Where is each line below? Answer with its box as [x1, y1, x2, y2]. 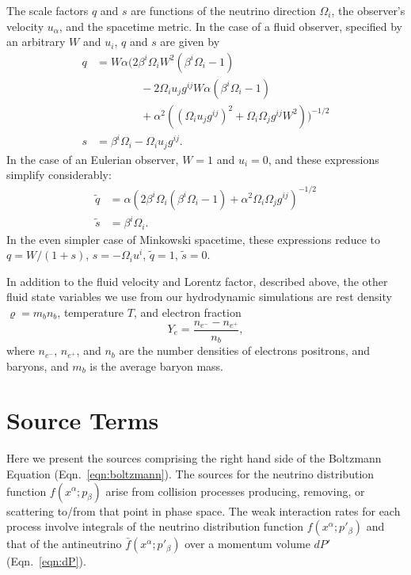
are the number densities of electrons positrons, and [119, 342, 371, 359]
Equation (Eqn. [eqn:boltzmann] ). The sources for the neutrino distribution [6, 465, 375, 482]
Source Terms [6, 404, 159, 436]
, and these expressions [268, 150, 379, 167]
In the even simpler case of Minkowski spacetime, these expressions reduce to [6, 230, 380, 247]
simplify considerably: [6, 166, 112, 183]
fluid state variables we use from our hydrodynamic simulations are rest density [6, 288, 392, 305]
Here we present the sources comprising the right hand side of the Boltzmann [6, 450, 382, 466]
